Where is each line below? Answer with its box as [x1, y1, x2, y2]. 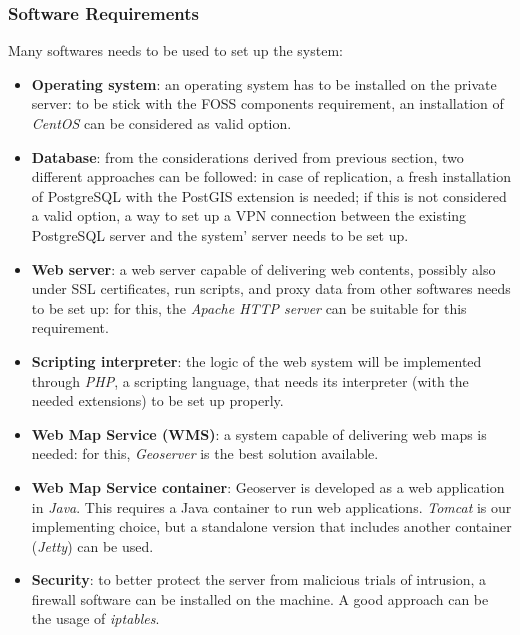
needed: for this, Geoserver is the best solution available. [31, 443, 379, 464]
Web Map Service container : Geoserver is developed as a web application [31, 476, 505, 497]
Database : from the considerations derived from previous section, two [31, 146, 464, 167]
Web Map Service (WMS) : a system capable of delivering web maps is [31, 423, 487, 444]
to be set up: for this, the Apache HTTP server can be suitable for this [31, 297, 467, 318]
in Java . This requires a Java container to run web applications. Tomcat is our [31, 496, 512, 517]
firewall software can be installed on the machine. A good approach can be [31, 588, 489, 609]
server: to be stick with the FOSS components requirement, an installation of [31, 93, 504, 114]
